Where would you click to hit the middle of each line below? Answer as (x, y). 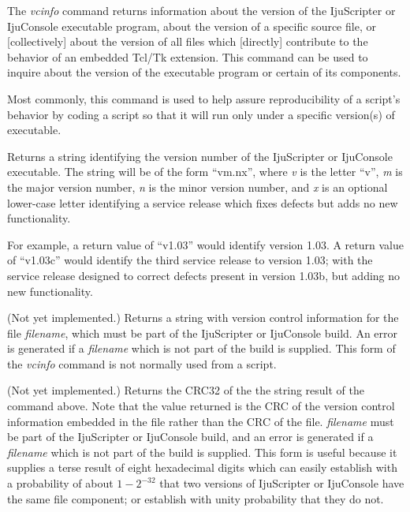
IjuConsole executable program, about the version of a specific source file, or (192, 26)
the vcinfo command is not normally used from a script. (142, 363)
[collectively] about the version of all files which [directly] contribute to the (188, 41)
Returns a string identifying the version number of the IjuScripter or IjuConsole (200, 156)
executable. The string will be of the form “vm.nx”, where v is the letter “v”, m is (205, 172)
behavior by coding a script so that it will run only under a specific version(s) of (201, 114)
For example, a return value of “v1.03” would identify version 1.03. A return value (205, 244)
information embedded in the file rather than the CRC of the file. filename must (201, 421)
